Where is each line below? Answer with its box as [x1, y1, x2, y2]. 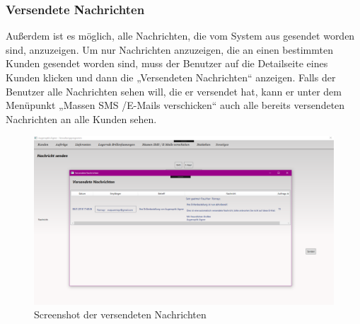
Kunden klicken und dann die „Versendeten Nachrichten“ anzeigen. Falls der [6, 70, 336, 84]
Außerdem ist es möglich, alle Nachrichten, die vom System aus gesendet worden [6, 28, 355, 43]
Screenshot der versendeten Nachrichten [34, 307, 207, 322]
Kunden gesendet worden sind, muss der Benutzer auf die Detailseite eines [6, 56, 328, 71]
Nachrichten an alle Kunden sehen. [6, 111, 157, 126]
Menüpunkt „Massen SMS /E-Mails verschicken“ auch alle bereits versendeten [6, 98, 345, 112]
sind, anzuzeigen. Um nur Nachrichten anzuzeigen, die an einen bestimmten [6, 42, 333, 57]
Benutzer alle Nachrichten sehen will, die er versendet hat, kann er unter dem [6, 83, 342, 98]
